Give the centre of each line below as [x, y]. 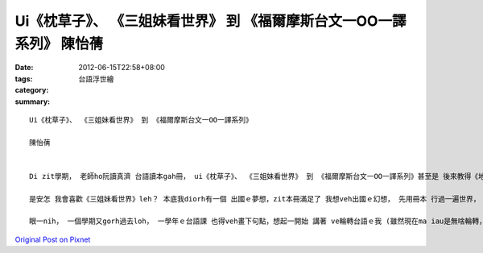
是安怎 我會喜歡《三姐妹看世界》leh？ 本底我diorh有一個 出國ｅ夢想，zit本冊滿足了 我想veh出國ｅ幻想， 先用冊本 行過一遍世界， [255, 199]
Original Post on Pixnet [53, 239]
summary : [33, 102]
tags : [24, 79]
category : [32, 90]
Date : [24, 68]
